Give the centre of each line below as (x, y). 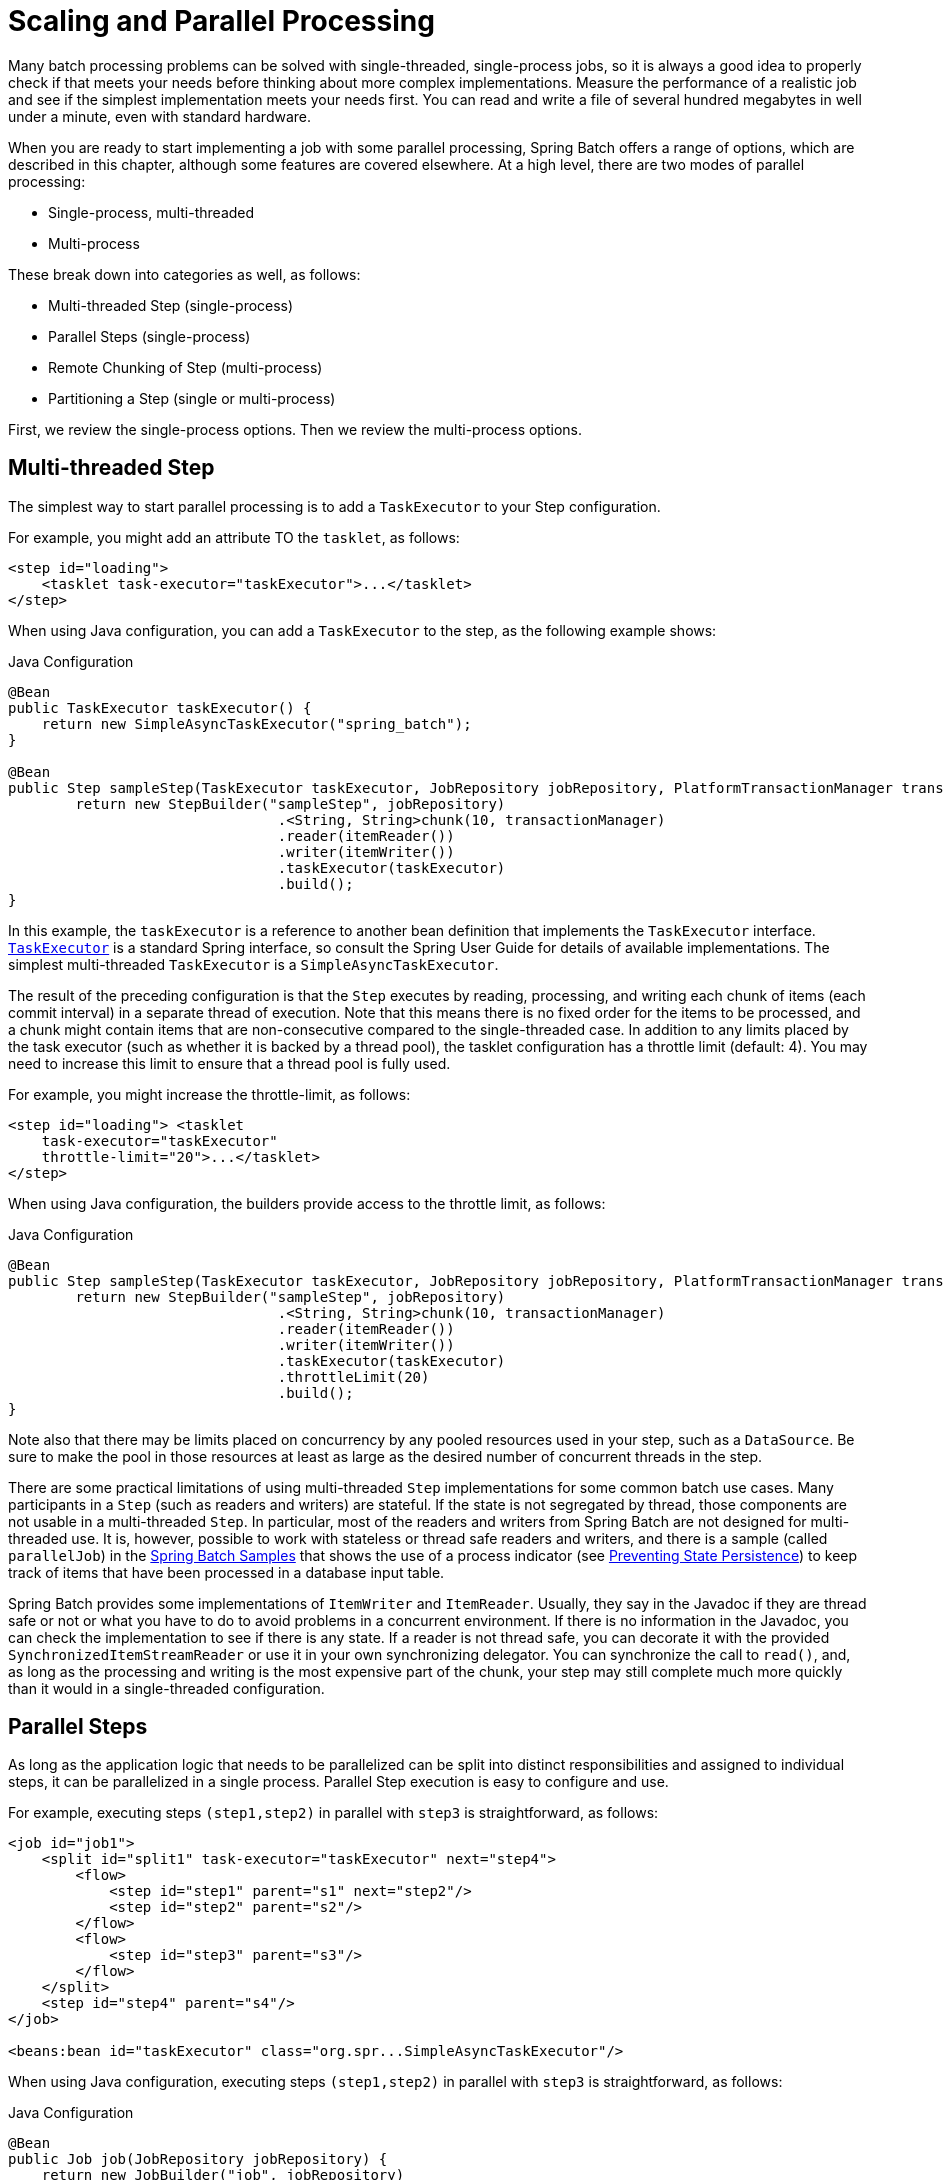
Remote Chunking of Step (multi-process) (185, 367)
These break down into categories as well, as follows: (184, 274)
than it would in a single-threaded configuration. (166, 1688)
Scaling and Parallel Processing (221, 21)
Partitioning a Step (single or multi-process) (192, 398)
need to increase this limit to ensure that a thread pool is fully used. (229, 1063)
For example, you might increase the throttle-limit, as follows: (209, 1094)
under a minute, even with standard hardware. (160, 116)
